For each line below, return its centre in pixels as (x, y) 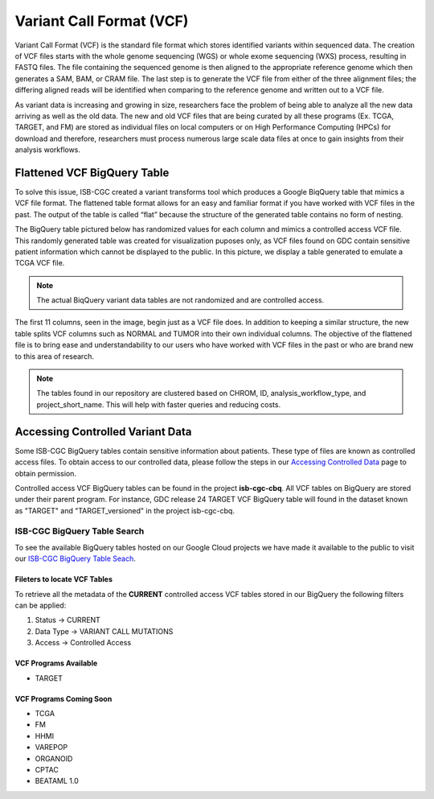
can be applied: (41, 605)
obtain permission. (45, 473)
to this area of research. (54, 356)
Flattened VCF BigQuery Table (92, 173)
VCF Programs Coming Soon (63, 698)
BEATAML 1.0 (57, 781)
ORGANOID (54, 758)
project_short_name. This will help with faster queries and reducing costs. (159, 404)
